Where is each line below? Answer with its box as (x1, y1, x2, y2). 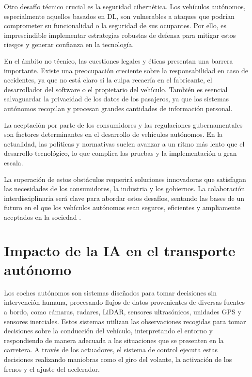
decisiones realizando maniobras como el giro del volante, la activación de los (4, 354, 232, 364)
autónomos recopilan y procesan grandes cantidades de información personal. (4, 103, 233, 113)
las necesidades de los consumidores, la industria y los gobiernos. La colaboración (4, 183, 245, 194)
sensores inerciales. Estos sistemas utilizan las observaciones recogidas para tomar (4, 316, 246, 326)
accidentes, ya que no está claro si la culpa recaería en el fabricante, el (4, 75, 212, 85)
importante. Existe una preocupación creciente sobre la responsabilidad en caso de (4, 65, 248, 75)
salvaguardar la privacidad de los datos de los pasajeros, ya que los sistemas (4, 94, 229, 104)
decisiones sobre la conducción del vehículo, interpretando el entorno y (4, 326, 213, 336)
